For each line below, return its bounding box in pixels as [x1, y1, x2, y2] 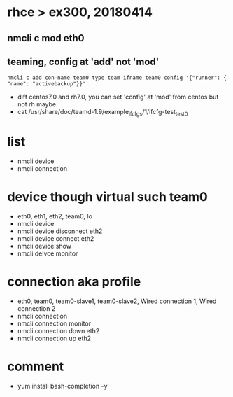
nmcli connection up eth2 [17, 334, 92, 342]
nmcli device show [17, 242, 72, 251]
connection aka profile [7, 274, 141, 290]
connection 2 [17, 305, 56, 312]
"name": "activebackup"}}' [7, 81, 86, 88]
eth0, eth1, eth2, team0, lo [17, 212, 93, 221]
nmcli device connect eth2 [17, 235, 94, 243]
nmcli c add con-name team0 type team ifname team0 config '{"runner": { [7, 74, 227, 81]
